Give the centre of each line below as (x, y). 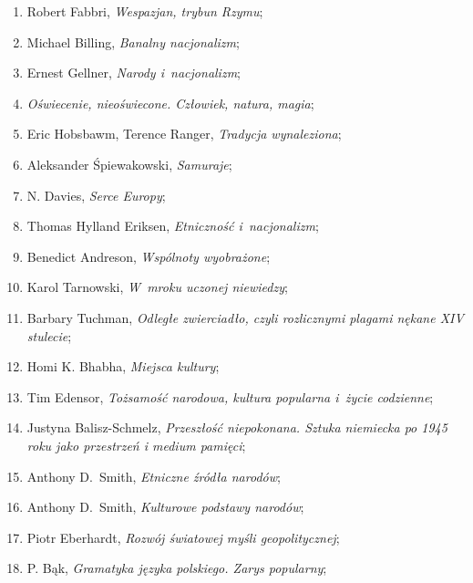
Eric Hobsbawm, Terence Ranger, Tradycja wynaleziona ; (184, 134)
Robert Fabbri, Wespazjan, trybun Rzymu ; (145, 11)
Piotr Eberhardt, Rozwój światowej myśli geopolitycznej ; (183, 537)
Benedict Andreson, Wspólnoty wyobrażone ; (149, 256)
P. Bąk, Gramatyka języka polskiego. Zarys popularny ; (177, 568)
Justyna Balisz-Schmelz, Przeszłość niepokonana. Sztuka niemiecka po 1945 (237, 427)
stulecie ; (49, 335)
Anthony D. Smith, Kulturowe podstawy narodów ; (165, 507)
